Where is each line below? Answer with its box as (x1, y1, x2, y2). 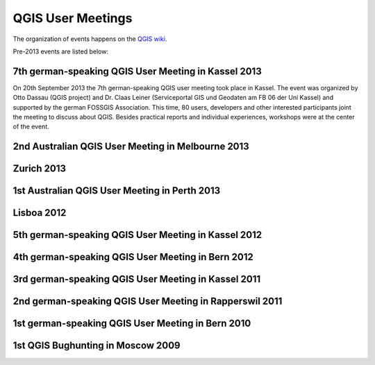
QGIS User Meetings (12, 10, 133, 26)
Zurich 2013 (12, 163, 66, 175)
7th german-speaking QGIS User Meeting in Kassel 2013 (12, 65, 262, 77)
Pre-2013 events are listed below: (12, 47, 109, 56)
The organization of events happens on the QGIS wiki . (12, 35, 167, 43)
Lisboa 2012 (12, 207, 67, 219)
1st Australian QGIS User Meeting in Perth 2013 (12, 185, 221, 197)
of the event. (12, 122, 50, 131)
